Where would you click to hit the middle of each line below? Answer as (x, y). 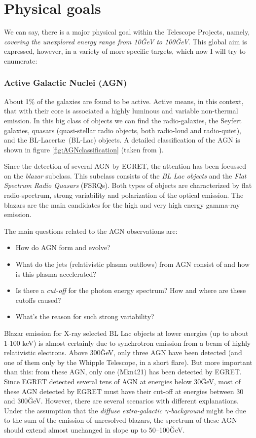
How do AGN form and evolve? (63, 247)
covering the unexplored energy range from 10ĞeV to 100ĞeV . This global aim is (126, 41)
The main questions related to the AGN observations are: (91, 231)
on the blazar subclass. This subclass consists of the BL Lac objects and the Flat (125, 175)
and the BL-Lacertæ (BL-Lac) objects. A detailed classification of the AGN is (122, 140)
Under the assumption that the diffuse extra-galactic (83, 410)
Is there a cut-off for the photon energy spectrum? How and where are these (131, 290)
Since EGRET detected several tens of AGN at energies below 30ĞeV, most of (122, 381)
